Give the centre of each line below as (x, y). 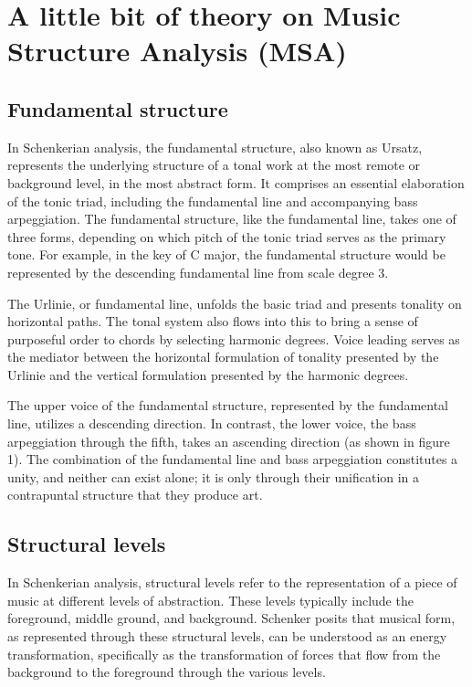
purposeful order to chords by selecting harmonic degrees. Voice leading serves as (234, 338)
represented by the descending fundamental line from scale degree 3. (198, 272)
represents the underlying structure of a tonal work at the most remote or (214, 165)
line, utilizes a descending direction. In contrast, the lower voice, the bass (212, 423)
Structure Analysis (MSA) (177, 51)
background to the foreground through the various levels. (167, 672)
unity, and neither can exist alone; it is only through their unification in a (214, 476)
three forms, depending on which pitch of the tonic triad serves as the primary (227, 236)
